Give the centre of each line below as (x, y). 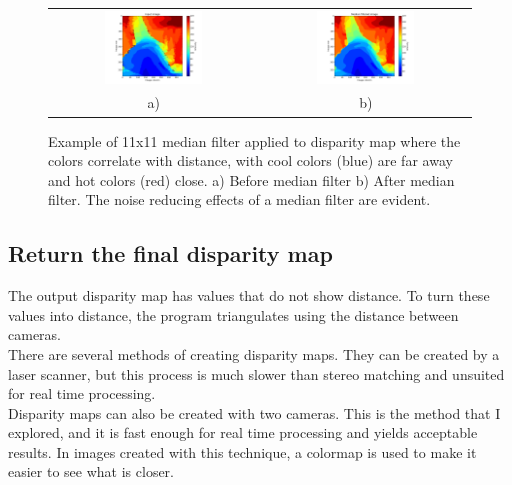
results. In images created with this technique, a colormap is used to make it (242, 451)
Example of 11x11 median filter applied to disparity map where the (254, 140)
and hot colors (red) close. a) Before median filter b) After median (251, 179)
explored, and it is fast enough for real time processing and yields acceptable (243, 432)
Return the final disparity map (170, 253)
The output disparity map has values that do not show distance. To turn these (249, 295)
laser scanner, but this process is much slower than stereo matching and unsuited (256, 373)
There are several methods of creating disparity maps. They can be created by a (254, 353)
